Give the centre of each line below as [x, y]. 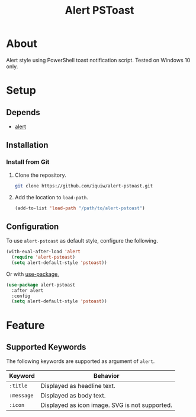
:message [21, 396]
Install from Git [28, 162]
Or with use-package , [33, 274]
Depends [23, 112]
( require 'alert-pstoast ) [44, 257]
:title [18, 386]
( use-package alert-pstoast [41, 285]
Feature [25, 325]
